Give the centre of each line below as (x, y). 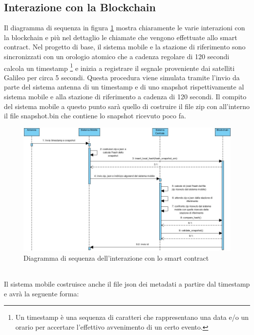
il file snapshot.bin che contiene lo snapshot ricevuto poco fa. (95, 116)
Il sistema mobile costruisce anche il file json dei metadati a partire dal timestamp (127, 284)
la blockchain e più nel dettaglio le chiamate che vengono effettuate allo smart (121, 37)
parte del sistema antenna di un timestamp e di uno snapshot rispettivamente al (124, 87)
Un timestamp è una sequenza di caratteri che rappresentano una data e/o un (132, 317)
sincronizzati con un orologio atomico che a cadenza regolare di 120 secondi (117, 56)
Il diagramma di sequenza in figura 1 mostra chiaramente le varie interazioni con (125, 28)
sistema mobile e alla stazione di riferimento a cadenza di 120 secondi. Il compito (125, 97)
